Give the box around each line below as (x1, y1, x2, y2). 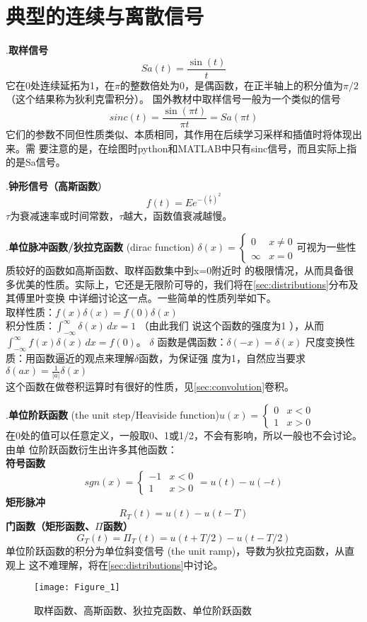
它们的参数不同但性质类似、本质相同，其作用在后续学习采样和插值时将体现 (6, 127, 352, 142)
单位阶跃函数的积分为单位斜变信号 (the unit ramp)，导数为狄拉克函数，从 (6, 543, 345, 558)
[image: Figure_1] (34, 582, 120, 593)
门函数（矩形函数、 (6, 519, 95, 533)
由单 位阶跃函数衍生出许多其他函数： (6, 441, 177, 456)
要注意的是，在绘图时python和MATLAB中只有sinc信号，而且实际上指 (38, 140, 357, 155)
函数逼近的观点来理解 (35, 351, 134, 366)
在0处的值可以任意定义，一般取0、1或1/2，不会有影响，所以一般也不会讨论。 (6, 428, 362, 443)
